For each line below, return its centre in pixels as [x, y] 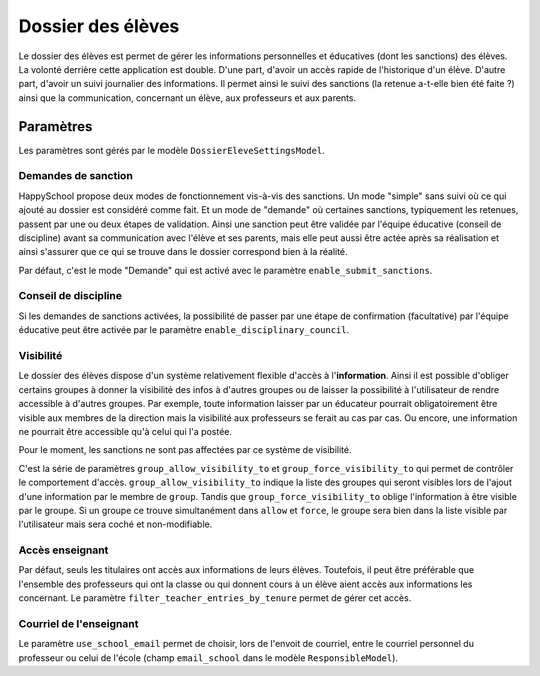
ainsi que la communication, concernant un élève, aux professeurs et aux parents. [187, 97]
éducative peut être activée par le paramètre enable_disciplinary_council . [184, 330]
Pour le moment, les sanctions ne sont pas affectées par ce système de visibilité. [185, 450]
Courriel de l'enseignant [78, 623]
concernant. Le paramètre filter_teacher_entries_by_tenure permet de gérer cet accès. [215, 598]
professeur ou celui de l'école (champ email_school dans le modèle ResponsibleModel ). [208, 657]
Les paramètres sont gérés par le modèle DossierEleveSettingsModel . [171, 150]
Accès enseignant [63, 550]
